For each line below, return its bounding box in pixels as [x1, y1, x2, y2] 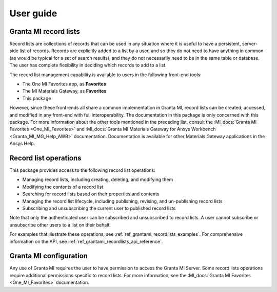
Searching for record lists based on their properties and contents [22, 191, 160, 197]
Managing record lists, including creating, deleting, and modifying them [22, 176, 173, 183]
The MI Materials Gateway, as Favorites [22, 88, 107, 94]
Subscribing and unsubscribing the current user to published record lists [22, 205, 176, 211]
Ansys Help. [9, 141, 35, 147]
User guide [9, 8, 57, 19]
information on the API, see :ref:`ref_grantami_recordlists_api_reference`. [9, 238, 163, 244]
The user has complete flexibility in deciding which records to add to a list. [9, 62, 167, 69]
